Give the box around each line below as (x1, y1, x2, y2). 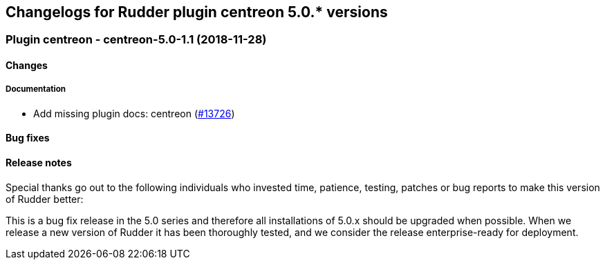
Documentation (6, 84, 66, 95)
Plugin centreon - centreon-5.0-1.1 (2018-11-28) (6, 32, 267, 47)
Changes (6, 59, 48, 72)
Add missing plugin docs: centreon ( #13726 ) (33, 107, 235, 119)
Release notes (6, 157, 72, 169)
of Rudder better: (6, 193, 84, 205)
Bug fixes (6, 132, 50, 144)
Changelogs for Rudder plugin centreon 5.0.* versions (6, 3, 388, 21)
